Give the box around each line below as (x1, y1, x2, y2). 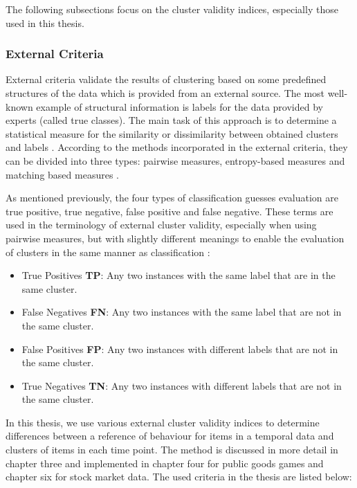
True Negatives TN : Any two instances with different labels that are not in (21, 378, 342, 392)
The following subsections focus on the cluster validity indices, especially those (6, 2, 338, 16)
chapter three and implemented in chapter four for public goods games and (6, 455, 324, 470)
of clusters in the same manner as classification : (6, 244, 210, 259)
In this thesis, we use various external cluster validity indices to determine (6, 415, 320, 429)
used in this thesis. (6, 15, 84, 30)
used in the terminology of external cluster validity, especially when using (6, 217, 317, 232)
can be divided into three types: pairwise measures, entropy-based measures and (6, 153, 345, 168)
